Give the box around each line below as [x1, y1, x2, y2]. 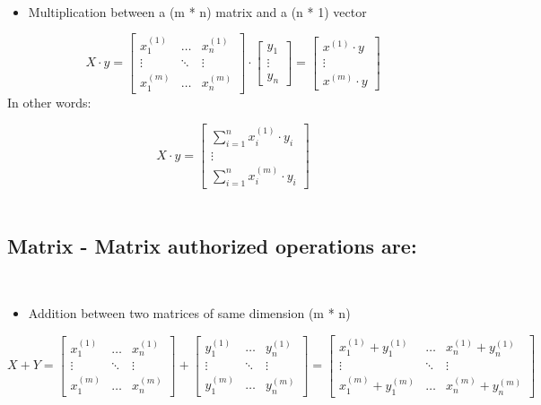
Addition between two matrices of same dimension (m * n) [28, 304, 351, 323]
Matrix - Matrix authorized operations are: [7, 231, 417, 259]
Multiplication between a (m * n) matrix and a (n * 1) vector [28, 2, 367, 21]
